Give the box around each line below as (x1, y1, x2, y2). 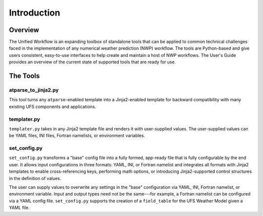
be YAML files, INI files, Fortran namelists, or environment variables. (9, 133, 146, 139)
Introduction (9, 7, 60, 18)
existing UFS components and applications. (9, 104, 96, 109)
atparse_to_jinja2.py (9, 87, 59, 93)
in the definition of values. (9, 175, 61, 181)
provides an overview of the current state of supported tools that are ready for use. (9, 59, 176, 65)
